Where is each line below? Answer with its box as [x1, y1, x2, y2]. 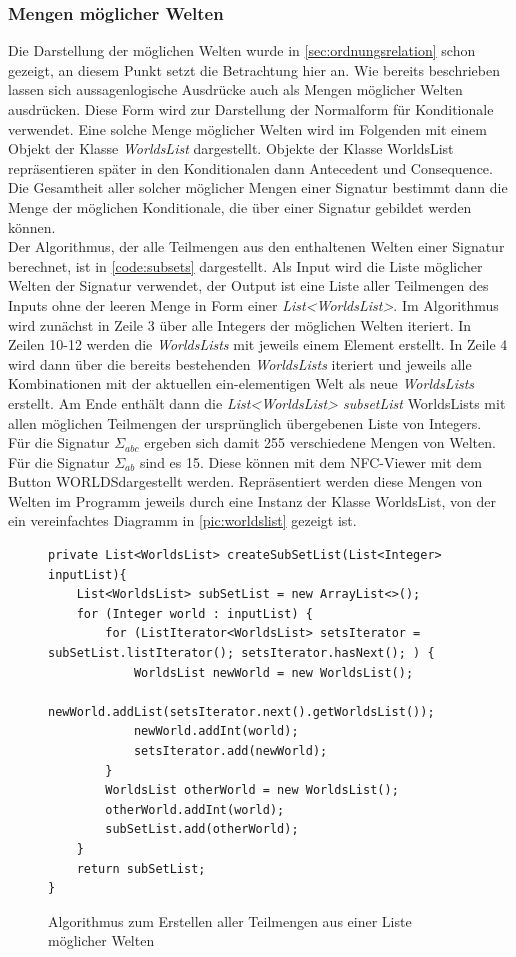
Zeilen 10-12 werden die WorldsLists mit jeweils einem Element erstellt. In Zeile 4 [8, 334, 508, 355]
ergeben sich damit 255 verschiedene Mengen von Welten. [144, 432, 496, 453]
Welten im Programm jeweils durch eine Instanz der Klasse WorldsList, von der [8, 490, 496, 511]
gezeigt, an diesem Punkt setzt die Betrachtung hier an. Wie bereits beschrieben [8, 59, 500, 80]
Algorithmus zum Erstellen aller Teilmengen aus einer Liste [48, 910, 412, 931]
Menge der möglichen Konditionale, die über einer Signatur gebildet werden [8, 196, 472, 217]
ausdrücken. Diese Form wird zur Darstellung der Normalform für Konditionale [8, 99, 494, 119]
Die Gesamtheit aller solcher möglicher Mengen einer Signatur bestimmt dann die [8, 177, 508, 198]
